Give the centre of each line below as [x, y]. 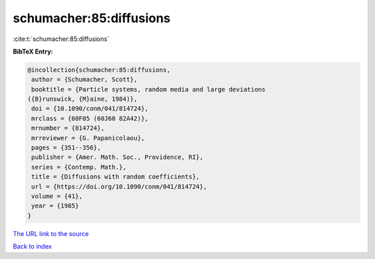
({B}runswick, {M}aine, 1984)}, [83, 99]
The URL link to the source [51, 233]
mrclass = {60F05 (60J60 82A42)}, [90, 118]
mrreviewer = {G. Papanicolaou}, [88, 138]
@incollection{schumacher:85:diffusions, [99, 70]
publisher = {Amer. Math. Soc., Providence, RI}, [118, 157]
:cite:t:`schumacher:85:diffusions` [61, 39]
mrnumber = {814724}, [68, 128]
